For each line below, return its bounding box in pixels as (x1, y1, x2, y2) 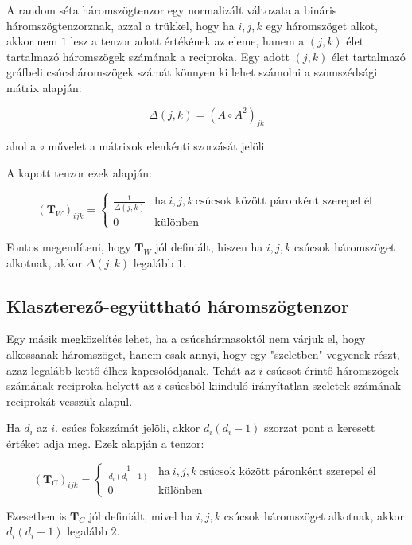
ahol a (6, 138, 37, 154)
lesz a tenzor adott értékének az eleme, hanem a (70, 33, 305, 49)
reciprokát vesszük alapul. (6, 392, 133, 409)
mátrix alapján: (6, 79, 82, 95)
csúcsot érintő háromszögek (266, 361, 399, 378)
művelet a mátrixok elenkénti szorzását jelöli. (48, 138, 268, 154)
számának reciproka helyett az (6, 377, 154, 394)
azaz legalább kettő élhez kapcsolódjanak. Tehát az (6, 361, 255, 378)
